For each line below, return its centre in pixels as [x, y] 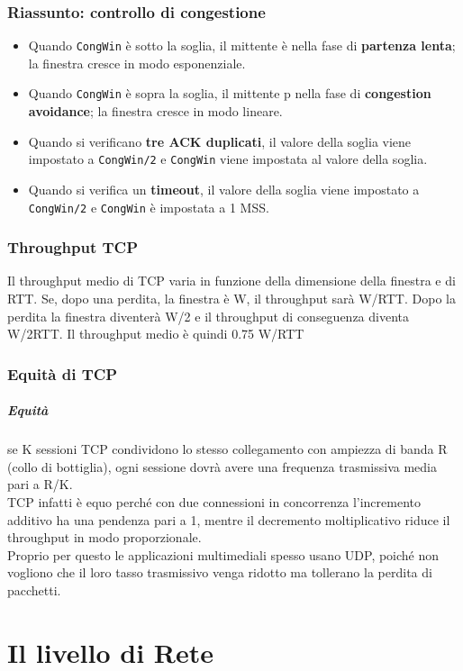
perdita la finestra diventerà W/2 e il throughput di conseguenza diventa [209, 316]
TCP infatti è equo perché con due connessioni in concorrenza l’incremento [214, 502]
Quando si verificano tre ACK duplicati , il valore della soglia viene [220, 141]
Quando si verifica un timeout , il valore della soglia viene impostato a [224, 189]
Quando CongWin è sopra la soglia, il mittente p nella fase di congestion [230, 93]
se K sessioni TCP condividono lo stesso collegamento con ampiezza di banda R [227, 449]
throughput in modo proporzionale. [104, 537]
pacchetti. [34, 589]
